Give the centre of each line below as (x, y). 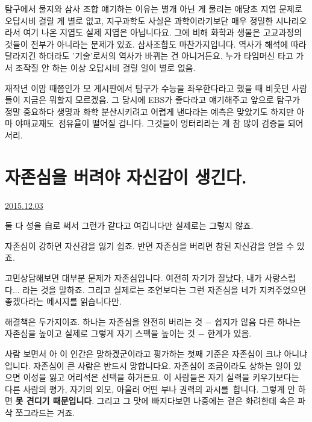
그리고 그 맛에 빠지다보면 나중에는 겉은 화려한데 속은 (196, 401)
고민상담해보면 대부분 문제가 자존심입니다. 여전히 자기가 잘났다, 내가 (133, 278)
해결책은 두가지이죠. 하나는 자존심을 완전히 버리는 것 (104, 321)
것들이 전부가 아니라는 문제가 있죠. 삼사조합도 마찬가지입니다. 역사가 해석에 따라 (156, 44)
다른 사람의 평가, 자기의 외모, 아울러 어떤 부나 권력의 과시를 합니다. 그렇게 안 (150, 389)
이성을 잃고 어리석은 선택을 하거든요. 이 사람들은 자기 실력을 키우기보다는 (161, 377)
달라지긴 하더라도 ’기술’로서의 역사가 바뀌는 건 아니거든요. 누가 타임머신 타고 (149, 56)
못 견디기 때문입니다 (54, 401)
